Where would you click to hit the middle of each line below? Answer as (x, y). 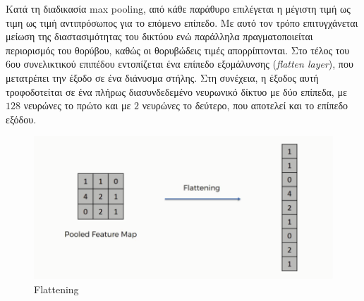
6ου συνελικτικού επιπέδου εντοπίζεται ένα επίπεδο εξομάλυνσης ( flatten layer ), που (180, 64)
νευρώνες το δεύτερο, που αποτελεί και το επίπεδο (245, 105)
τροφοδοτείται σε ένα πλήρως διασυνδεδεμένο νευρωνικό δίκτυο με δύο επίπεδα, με (176, 91)
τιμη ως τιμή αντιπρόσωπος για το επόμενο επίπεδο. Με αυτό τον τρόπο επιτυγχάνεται (182, 22)
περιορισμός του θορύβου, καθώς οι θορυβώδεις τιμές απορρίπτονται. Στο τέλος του (178, 50)
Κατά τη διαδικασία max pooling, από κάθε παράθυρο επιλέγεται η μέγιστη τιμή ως (178, 8)
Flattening (56, 289)
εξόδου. (21, 119)
